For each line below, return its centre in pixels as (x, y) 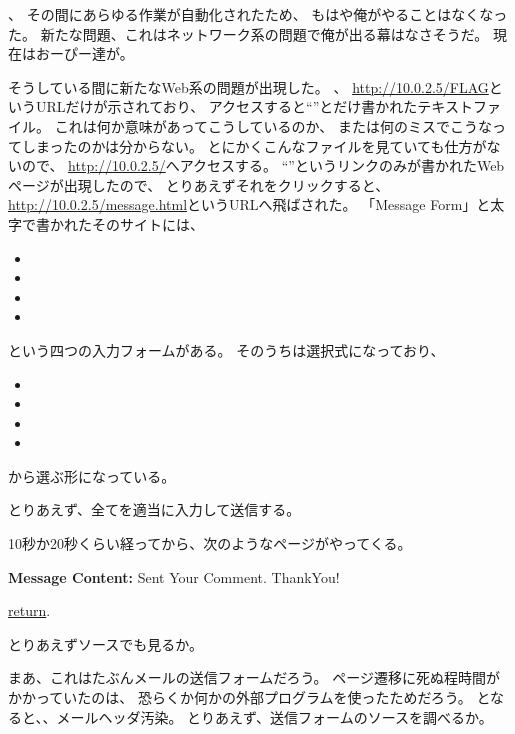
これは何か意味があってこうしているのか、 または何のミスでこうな (273, 125)
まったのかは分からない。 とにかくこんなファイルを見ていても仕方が (261, 145)
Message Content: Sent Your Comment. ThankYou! (174, 576)
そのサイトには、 (147, 223)
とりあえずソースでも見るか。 (106, 643)
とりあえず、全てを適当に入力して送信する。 (154, 509)
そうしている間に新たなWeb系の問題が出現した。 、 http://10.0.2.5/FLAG (248, 86)
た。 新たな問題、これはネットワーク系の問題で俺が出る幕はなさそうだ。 (248, 33)
